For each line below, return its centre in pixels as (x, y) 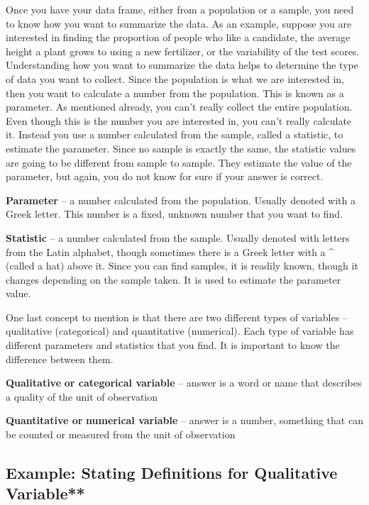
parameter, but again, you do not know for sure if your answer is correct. (165, 176)
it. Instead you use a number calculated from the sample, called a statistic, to (175, 134)
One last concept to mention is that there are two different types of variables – (177, 317)
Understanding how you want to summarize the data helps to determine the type (182, 65)
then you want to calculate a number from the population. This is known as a (175, 93)
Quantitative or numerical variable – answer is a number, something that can (184, 420)
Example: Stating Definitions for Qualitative (172, 473)
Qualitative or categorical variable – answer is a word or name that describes (184, 383)
